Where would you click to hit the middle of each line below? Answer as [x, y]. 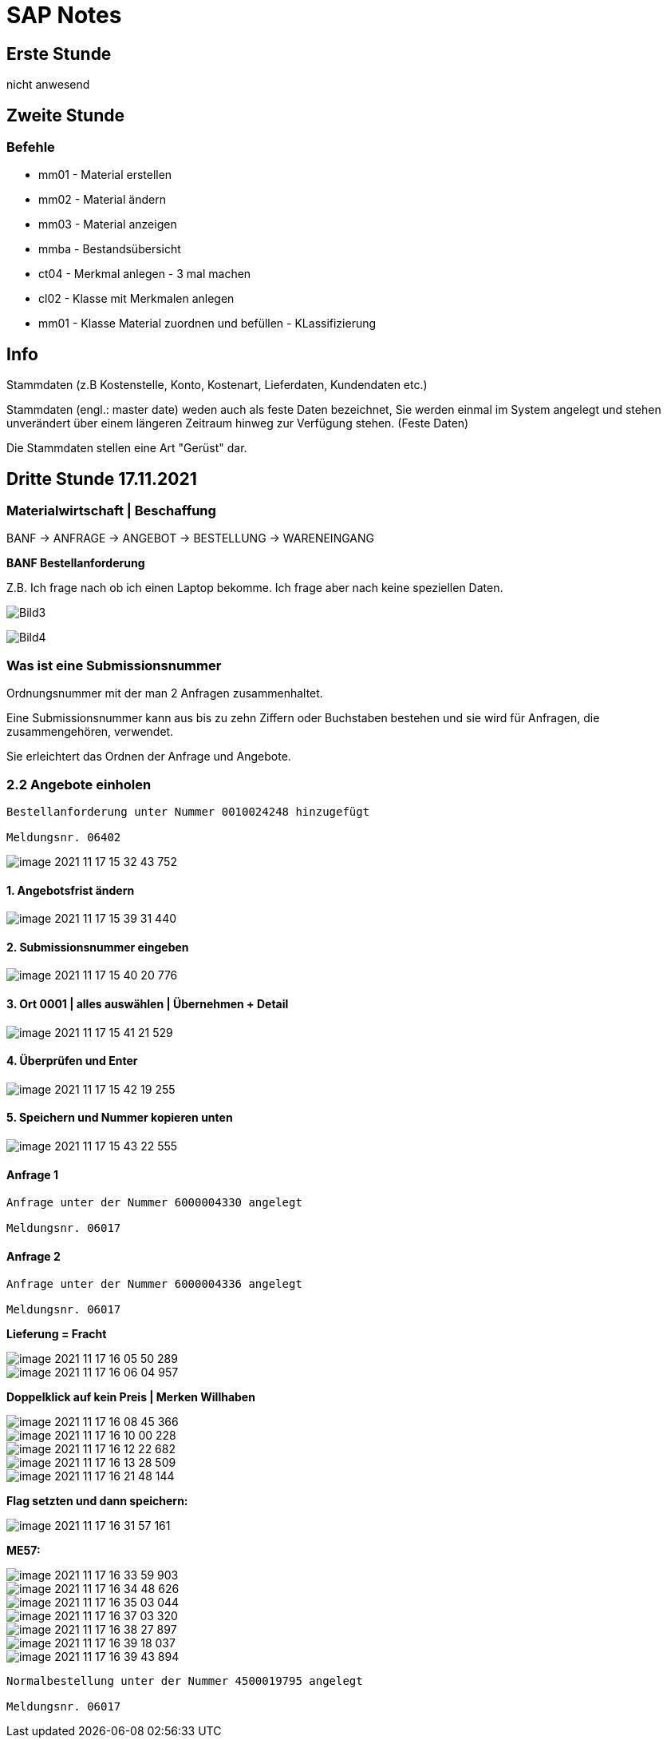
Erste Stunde [59, 54]
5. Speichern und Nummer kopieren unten [120, 1118]
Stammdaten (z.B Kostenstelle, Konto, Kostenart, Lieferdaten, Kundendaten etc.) [217, 385]
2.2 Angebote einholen [79, 784]
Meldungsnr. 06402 [64, 837]
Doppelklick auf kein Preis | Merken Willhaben [131, 1397]
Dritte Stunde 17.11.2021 [102, 479]
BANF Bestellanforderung [76, 563]
